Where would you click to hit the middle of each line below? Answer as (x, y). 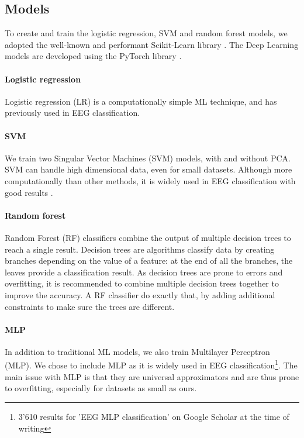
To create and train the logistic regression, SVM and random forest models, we (146, 33)
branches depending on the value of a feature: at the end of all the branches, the (149, 261)
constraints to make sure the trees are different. (90, 306)
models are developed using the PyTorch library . (93, 56)
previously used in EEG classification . (72, 113)
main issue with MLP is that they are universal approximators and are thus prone (152, 376)
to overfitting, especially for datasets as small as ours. (101, 388)
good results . (29, 192)
